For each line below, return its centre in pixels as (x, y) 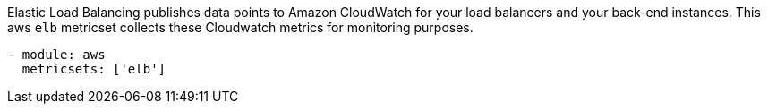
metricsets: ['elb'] (94, 69)
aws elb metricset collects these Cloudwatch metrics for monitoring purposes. (240, 27)
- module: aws (56, 55)
